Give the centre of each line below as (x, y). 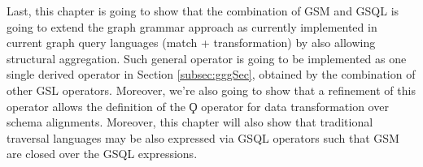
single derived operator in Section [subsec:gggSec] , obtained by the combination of (211, 74)
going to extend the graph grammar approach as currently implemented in (192, 26)
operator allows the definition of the (96, 106)
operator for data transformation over (295, 106)
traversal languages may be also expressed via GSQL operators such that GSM (203, 137)
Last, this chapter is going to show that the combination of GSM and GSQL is (203, 11)
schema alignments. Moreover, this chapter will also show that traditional (190, 122)
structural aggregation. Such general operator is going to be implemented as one (207, 58)
